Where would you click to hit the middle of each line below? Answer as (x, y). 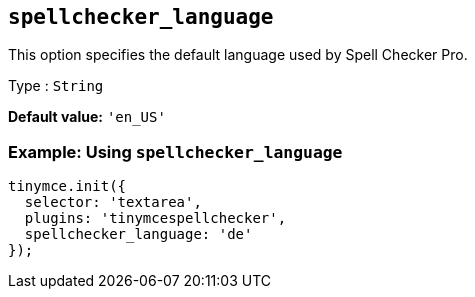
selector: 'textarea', (113, 202)
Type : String (56, 86)
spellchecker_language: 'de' (138, 234)
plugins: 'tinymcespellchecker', (155, 218)
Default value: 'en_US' (87, 117)
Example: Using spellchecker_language (175, 151)
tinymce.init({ (67, 186)
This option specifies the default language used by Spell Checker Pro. (238, 55)
